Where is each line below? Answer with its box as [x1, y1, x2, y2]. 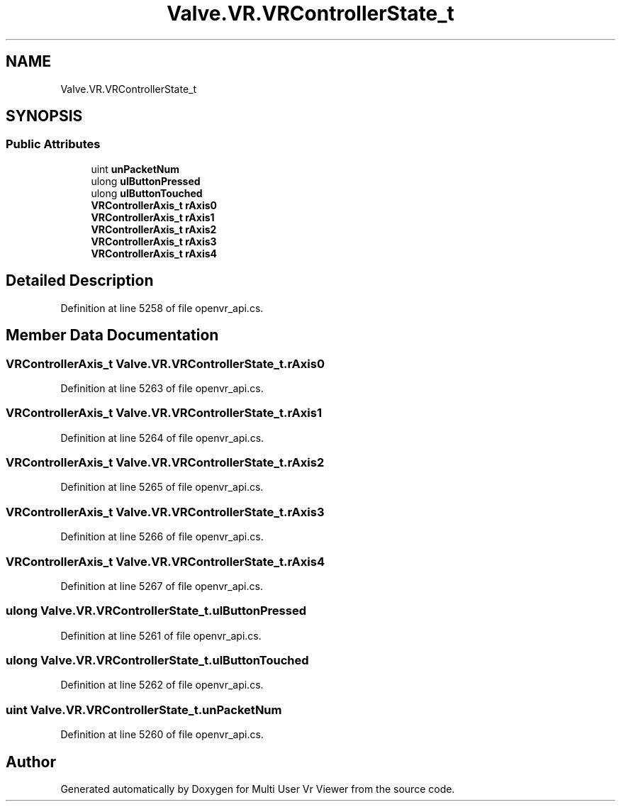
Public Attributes [6, 137, 101, 152]
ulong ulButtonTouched [91, 187, 203, 199]
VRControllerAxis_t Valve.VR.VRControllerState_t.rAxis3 [6, 504, 325, 519]
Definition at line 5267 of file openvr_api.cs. [60, 579, 263, 592]
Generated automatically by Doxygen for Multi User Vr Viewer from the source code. [60, 782, 455, 795]
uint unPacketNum [91, 162, 180, 175]
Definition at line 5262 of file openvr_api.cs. [60, 679, 264, 691]
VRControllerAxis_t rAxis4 [91, 247, 217, 260]
